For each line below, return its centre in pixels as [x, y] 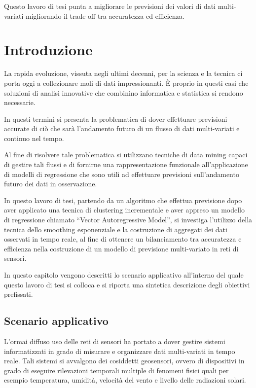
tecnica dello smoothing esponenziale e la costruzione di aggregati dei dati [116, 229]
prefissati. [18, 294]
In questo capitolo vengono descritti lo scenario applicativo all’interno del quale [124, 275]
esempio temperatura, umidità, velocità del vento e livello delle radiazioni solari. [125, 380]
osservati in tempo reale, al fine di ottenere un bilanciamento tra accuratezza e [123, 239]
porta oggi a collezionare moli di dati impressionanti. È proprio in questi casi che [126, 83]
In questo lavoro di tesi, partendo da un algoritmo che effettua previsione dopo [123, 200]
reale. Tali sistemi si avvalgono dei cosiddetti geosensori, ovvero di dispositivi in [124, 361]
